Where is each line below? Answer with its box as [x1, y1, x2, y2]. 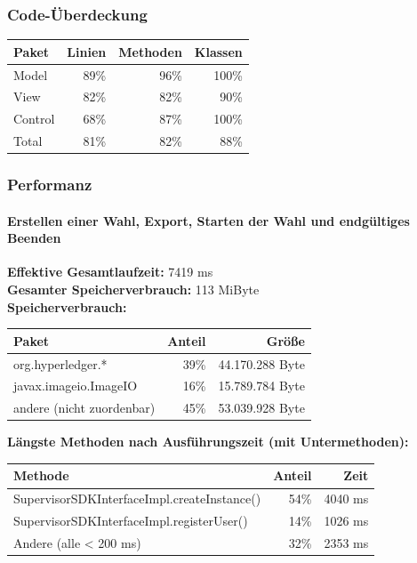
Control [13, 109, 55, 128]
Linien [67, 42, 107, 60]
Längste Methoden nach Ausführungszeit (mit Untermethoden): [7, 432, 409, 451]
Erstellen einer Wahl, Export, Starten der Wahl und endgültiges [7, 211, 410, 229]
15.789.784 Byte [218, 376, 305, 395]
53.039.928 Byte [218, 398, 305, 417]
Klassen [194, 42, 243, 60]
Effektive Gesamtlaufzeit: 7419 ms [7, 262, 213, 281]
